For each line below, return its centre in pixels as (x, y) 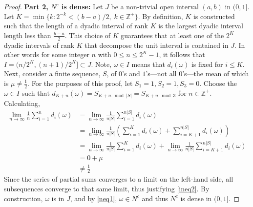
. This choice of (88, 35)
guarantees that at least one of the (172, 35)
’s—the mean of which (216, 73)
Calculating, (22, 103)
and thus (155, 198)
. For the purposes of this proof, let (80, 83)
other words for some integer (47, 54)
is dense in (196, 198)
